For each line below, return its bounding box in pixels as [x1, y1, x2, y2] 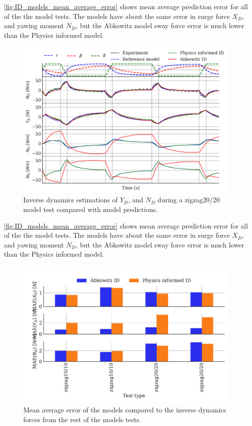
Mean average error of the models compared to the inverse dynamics [23, 404, 226, 414]
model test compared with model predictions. [23, 204, 158, 214]
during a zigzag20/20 [157, 195, 220, 205]
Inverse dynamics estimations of [23, 195, 118, 205]
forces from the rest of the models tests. [23, 414, 142, 424]
